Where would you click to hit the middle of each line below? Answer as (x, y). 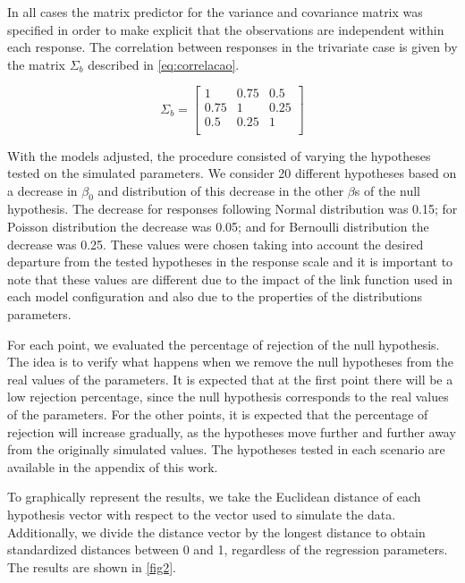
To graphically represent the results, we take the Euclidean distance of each (214, 497)
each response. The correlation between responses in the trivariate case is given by (232, 47)
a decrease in (42, 190)
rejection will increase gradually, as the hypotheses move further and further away (232, 431)
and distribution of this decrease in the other (221, 190)
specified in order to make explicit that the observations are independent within (226, 29)
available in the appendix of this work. (113, 466)
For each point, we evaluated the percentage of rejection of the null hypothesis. (224, 344)
